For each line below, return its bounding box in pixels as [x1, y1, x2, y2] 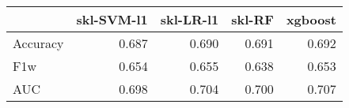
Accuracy [13, 34, 64, 52]
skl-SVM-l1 [76, 10, 148, 28]
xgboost [286, 10, 336, 28]
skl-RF [231, 10, 274, 28]
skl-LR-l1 [160, 10, 219, 28]
